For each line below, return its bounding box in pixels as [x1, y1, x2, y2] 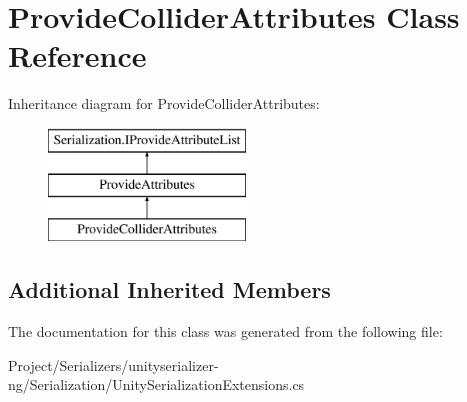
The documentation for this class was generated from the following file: [8, 321, 443, 342]
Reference [8, 35, 147, 76]
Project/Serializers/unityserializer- [8, 354, 219, 375]
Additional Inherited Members [8, 274, 331, 305]
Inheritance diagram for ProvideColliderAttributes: [8, 93, 320, 114]
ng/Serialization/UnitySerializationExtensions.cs [8, 374, 305, 395]
